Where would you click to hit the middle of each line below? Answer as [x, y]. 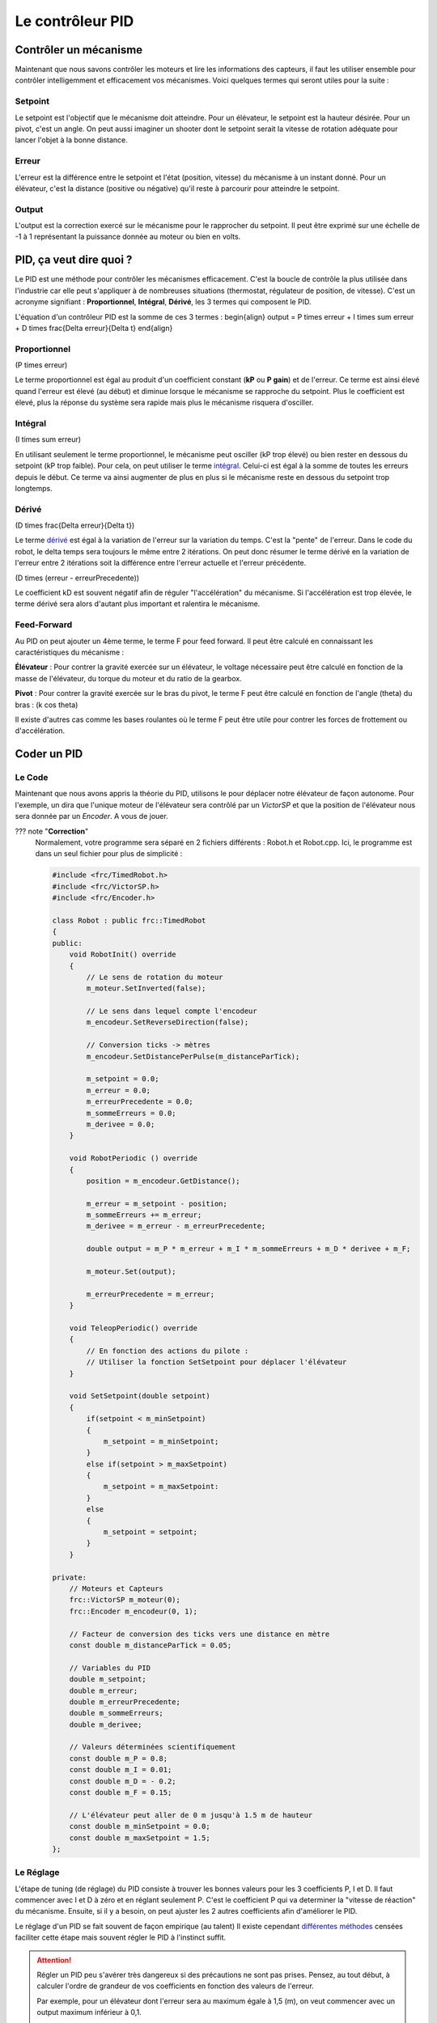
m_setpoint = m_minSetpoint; [161, 1441]
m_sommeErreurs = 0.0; [132, 1113]
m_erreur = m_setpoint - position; [157, 1203]
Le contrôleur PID [74, 21]
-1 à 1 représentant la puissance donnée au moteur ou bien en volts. [128, 237]
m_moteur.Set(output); [132, 1272]
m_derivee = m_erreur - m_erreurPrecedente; [176, 1226]
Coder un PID [49, 754]
